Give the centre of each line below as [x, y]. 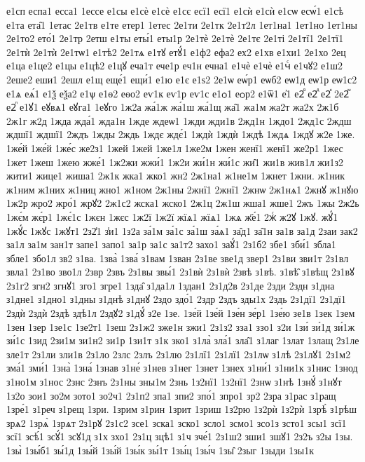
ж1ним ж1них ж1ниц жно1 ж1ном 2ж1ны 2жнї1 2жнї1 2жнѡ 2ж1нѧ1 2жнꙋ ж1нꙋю [182, 189]
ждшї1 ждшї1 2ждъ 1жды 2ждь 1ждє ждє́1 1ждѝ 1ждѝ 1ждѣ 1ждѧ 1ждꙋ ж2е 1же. [181, 134]
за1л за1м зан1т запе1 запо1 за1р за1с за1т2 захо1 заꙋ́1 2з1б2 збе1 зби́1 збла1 [171, 244]
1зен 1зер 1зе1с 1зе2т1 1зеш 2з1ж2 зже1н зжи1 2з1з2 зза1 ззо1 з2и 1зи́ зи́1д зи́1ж [181, 326]
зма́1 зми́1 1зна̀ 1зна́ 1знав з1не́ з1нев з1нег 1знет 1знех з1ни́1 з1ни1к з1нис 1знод [182, 368]
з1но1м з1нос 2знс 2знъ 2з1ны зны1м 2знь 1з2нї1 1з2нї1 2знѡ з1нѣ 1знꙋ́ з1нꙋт [174, 382]
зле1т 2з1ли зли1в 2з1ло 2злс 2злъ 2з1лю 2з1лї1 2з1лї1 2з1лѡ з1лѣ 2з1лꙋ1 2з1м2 [179, 354]
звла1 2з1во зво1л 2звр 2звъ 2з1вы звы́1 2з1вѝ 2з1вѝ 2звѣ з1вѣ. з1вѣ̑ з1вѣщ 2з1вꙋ [180, 272]
